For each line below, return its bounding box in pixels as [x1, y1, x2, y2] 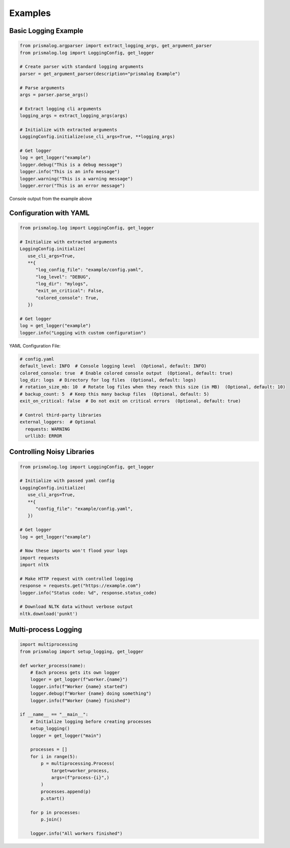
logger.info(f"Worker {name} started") [30, 683, 128, 689]
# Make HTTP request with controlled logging [19, 575, 133, 581]
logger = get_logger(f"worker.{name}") [30, 676, 128, 682]
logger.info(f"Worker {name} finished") [30, 697, 131, 703]
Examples [9, 7, 51, 18]
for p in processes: [30, 809, 81, 815]
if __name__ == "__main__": [19, 711, 88, 717]
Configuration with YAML [9, 208, 90, 217]
